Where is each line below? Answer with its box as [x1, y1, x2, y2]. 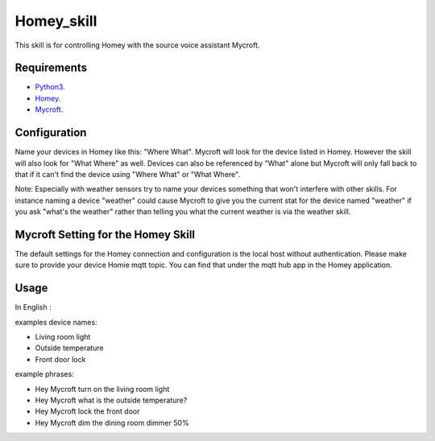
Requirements [14, 61, 88, 75]
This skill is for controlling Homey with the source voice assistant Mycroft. [14, 40, 260, 50]
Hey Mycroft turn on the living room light [35, 384, 170, 394]
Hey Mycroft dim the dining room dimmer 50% [35, 418, 189, 427]
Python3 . [35, 82, 65, 92]
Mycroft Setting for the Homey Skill [14, 228, 196, 241]
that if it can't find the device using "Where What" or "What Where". [14, 169, 241, 179]
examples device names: [14, 317, 97, 327]
